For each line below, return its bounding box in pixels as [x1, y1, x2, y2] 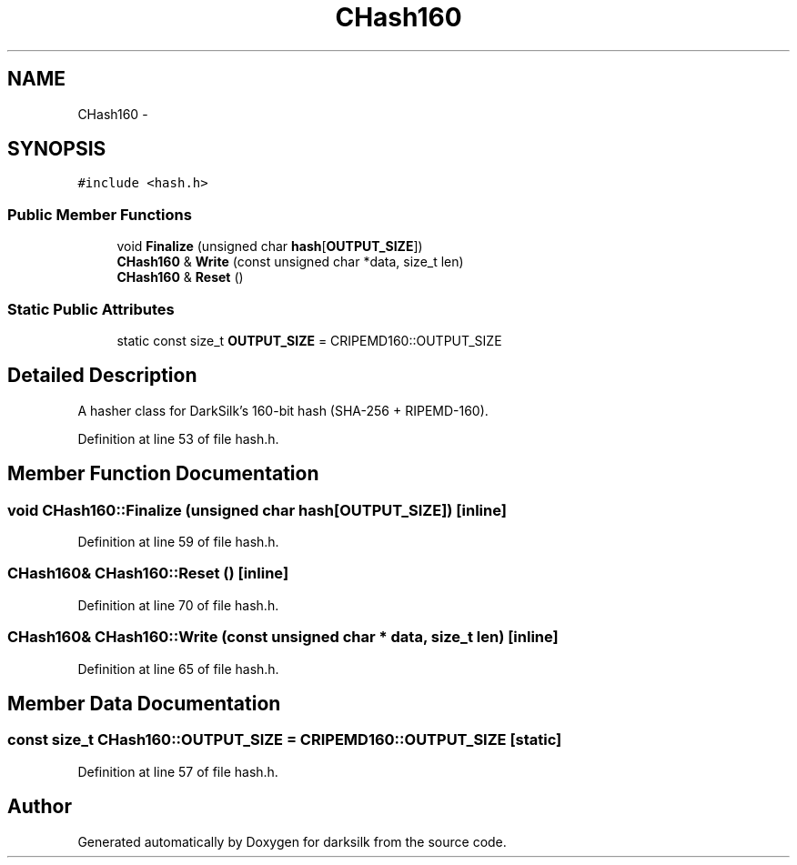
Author [7, 795, 72, 819]
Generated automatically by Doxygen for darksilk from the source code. [77, 833, 507, 850]
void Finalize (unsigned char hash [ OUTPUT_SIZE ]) [116, 238, 423, 255]
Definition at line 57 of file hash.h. [77, 763, 278, 780]
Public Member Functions [7, 205, 192, 224]
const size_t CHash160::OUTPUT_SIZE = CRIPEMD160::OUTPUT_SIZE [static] [7, 730, 562, 749]
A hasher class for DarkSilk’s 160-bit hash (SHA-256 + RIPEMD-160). [77, 402, 489, 418]
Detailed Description [7, 364, 197, 387]
